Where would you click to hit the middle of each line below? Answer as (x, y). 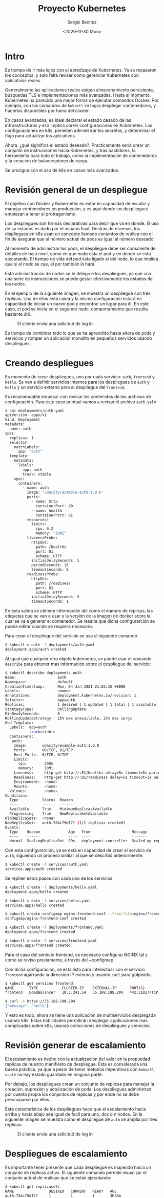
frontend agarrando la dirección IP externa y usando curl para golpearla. (79, 974)
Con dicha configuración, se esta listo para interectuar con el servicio (75, 969)
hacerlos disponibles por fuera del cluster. (48, 110)
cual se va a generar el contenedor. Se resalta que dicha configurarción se (80, 621)
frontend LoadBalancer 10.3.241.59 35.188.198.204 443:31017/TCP (82, 993)
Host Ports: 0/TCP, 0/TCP (41, 755)
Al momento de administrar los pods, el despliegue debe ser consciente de (81, 248)
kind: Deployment (23, 420)
